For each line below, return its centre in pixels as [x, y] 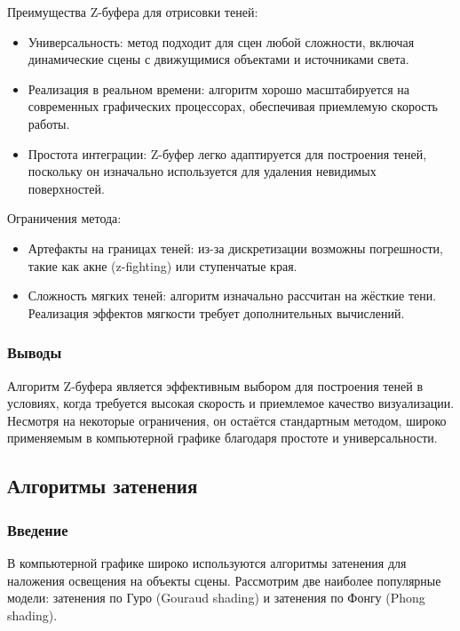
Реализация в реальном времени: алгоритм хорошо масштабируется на [218, 88]
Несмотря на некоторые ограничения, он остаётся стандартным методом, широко [227, 420]
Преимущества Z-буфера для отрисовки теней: [133, 12]
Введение [38, 529]
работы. [49, 123]
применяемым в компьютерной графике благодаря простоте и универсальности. [222, 438]
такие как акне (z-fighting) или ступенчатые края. [163, 265]
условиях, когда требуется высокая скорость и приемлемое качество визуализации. [231, 403]
